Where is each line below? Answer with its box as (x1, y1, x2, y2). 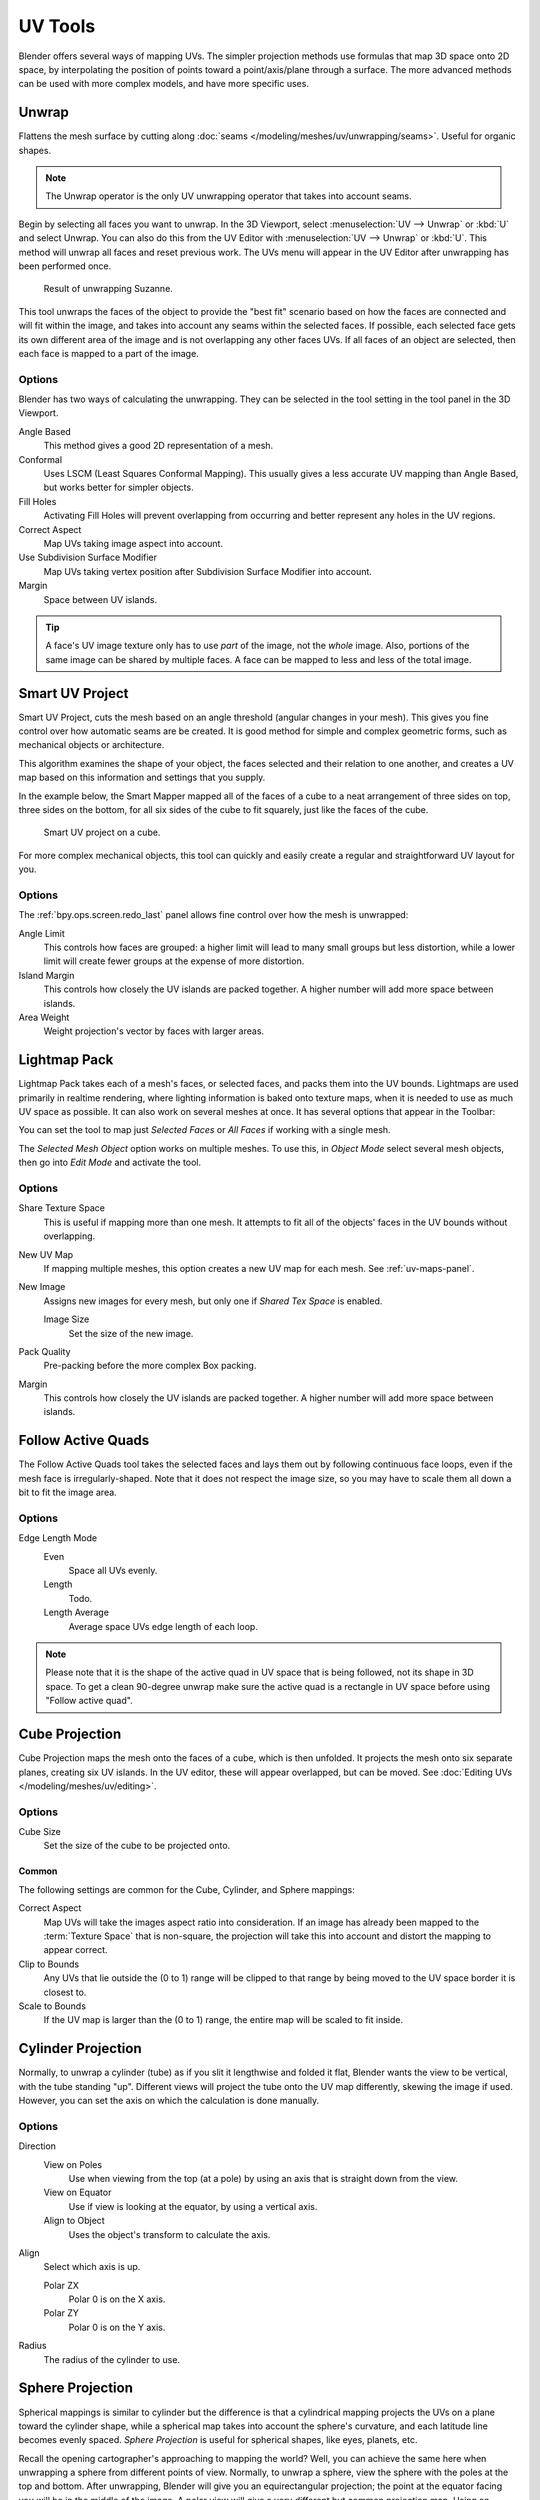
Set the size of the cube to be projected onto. (43, 1840, 231, 1852)
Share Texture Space (18, 1202, 105, 1214)
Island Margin (18, 969, 75, 981)
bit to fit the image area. (18, 1486, 117, 1499)
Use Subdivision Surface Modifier (18, 551, 158, 564)
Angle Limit (18, 927, 65, 939)
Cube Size (18, 1826, 62, 1838)
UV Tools (18, 15, 96, 37)
